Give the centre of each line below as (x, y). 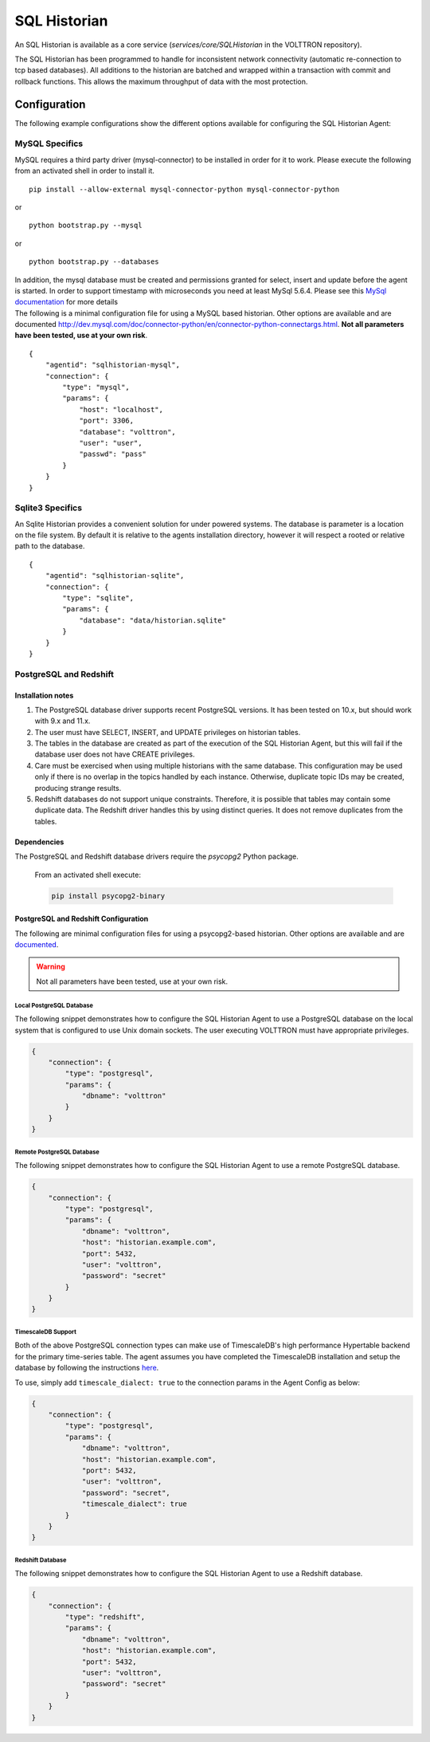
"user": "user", (111, 443)
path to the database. (50, 546)
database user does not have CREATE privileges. (115, 754)
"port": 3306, (107, 421)
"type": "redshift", (105, 1617)
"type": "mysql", (96, 387)
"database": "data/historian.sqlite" (153, 620)
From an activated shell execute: (88, 875)
